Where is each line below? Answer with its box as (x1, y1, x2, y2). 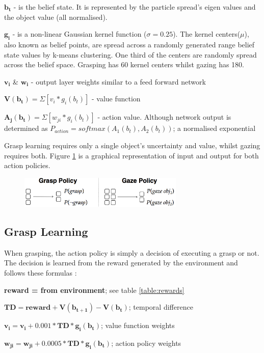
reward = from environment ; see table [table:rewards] (4, 284, 184, 295)
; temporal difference (128, 302, 193, 312)
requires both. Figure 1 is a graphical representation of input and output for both (4, 150, 259, 160)
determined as (4, 123, 48, 133)
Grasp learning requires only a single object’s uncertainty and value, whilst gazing (4, 140, 260, 150)
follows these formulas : (4, 267, 77, 278)
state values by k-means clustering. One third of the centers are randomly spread (4, 49, 257, 60)
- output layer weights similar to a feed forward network (31, 76, 206, 87)
